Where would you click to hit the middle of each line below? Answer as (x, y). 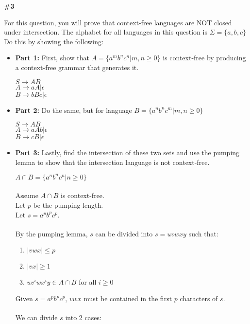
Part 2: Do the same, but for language (74, 110)
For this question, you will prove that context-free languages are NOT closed (118, 22)
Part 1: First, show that (52, 58)
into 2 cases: (83, 317)
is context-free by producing (204, 58)
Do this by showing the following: (54, 41)
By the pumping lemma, (51, 233)
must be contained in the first (128, 298)
